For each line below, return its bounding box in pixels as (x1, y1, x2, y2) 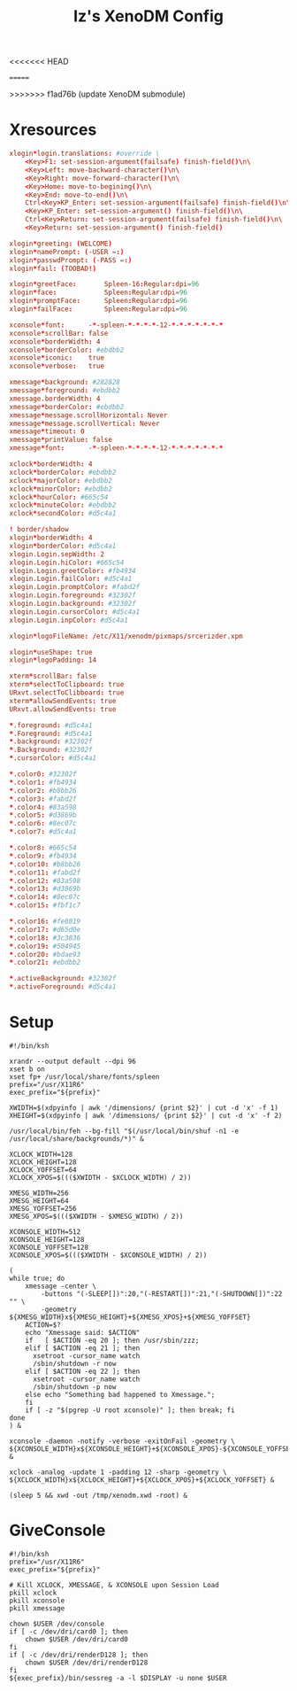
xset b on (9, 1065, 46, 1074)
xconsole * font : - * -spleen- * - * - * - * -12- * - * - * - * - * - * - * (9, 321, 224, 330)
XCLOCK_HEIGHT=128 (9, 1158, 77, 1167)
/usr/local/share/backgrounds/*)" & (9, 1134, 144, 1144)
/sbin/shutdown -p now (32, 1382, 117, 1392)
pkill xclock (9, 1588, 57, 1597)
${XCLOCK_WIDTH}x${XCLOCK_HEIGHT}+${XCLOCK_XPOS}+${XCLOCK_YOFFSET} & (9, 1475, 275, 1485)
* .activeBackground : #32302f (9, 974, 117, 983)
